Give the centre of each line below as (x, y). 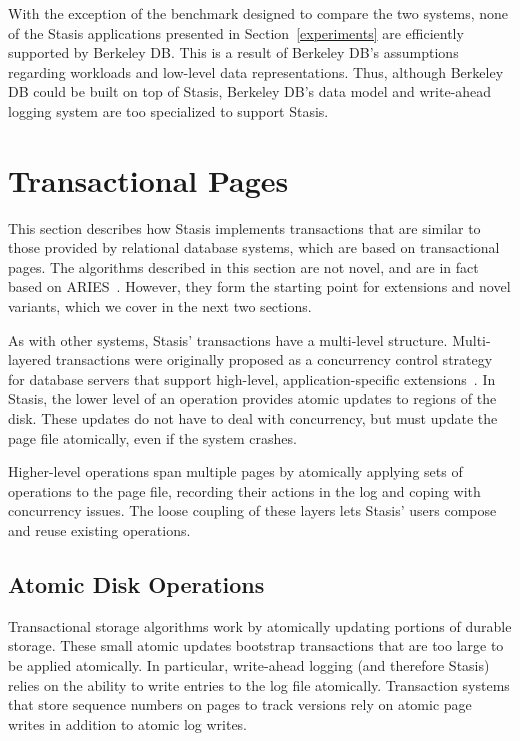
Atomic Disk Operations (136, 583)
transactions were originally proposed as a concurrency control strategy (274, 359)
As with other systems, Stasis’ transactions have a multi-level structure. (228, 339)
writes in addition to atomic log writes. (128, 723)
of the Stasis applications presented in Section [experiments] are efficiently (236, 32)
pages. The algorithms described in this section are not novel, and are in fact (243, 266)
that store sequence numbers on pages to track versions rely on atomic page (240, 704)
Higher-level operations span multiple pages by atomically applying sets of (235, 471)
